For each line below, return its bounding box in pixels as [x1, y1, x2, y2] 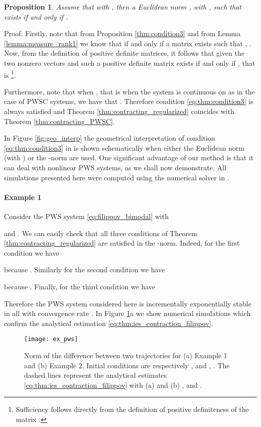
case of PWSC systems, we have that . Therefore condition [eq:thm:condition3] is [4, 96, 253, 106]
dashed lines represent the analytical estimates [24, 370, 167, 380]
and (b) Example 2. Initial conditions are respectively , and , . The [24, 360, 230, 370]
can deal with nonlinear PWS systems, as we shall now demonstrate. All [4, 162, 226, 172]
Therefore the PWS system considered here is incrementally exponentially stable [4, 298, 251, 308]
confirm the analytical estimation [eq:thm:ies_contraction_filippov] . [4, 317, 213, 328]
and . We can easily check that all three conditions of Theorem [4, 228, 197, 238]
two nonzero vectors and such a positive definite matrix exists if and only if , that [4, 57, 255, 68]
